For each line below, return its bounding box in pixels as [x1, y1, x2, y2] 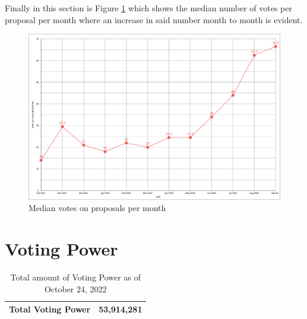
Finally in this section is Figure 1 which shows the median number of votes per [5, 2, 292, 14]
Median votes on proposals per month [29, 202, 166, 214]
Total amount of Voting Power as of [10, 270, 141, 283]
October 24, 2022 [44, 282, 107, 295]
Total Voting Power [9, 303, 91, 315]
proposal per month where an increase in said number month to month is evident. [5, 13, 303, 25]
